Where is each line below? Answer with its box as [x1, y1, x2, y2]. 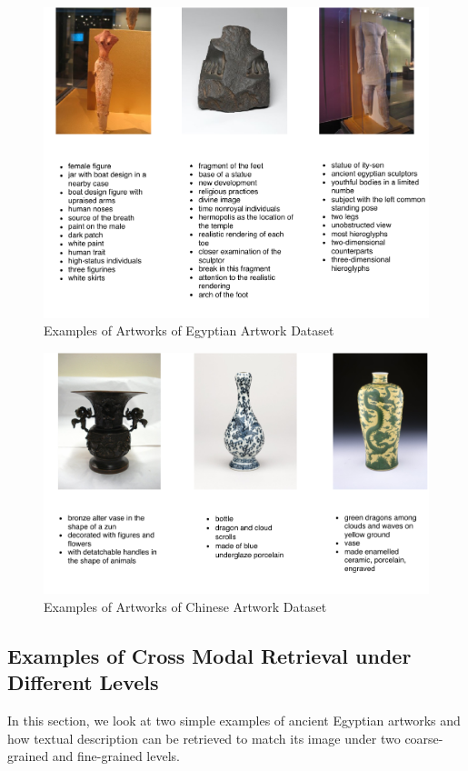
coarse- [404, 728, 443, 747]
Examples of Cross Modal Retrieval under [7, 641, 412, 669]
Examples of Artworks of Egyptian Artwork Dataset [44, 321, 334, 340]
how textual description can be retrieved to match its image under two [7, 728, 401, 747]
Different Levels [7, 668, 159, 696]
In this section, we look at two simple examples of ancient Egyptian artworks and [7, 711, 461, 730]
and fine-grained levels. [52, 746, 180, 766]
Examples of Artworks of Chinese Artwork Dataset [44, 596, 327, 616]
